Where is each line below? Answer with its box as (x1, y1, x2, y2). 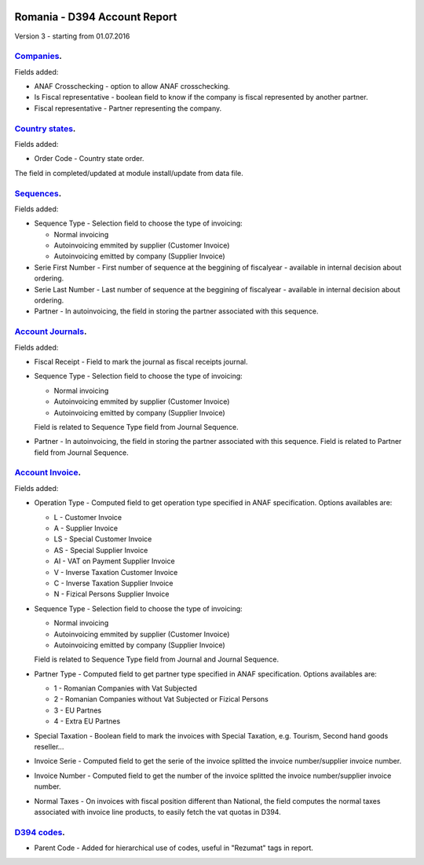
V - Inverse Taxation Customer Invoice (53, 567, 178, 577)
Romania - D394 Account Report (14, 10, 177, 24)
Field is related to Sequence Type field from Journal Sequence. (34, 422, 239, 431)
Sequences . (14, 188, 62, 199)
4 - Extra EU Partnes (53, 717, 121, 726)
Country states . (14, 123, 76, 134)
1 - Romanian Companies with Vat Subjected (53, 684, 198, 693)
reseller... (34, 742, 64, 752)
